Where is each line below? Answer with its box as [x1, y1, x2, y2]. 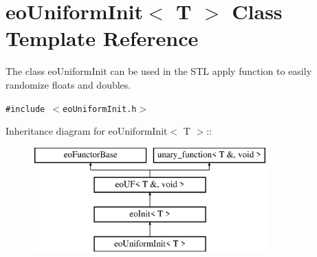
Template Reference [6, 24, 199, 52]
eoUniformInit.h [63, 104, 137, 114]
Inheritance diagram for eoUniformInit [6, 124, 168, 138]
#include [6, 104, 45, 114]
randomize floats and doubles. [6, 77, 131, 91]
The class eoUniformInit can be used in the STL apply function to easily [6, 64, 312, 78]
